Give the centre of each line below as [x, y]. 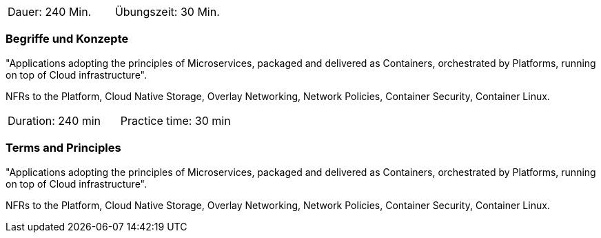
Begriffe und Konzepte [67, 39]
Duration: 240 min [54, 120]
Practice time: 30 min [175, 120]
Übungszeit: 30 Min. [167, 12]
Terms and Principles [63, 148]
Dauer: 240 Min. [50, 12]
